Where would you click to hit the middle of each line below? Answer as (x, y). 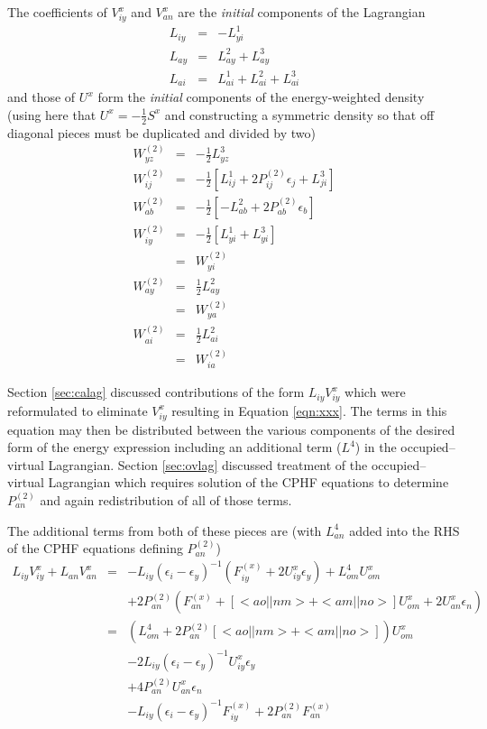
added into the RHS (404, 530)
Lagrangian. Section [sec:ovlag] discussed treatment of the (208, 464)
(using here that (52, 114)
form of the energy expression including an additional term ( (175, 447)
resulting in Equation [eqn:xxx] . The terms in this (309, 410)
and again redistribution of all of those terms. (166, 500)
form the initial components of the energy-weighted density (261, 97)
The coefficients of (57, 12)
